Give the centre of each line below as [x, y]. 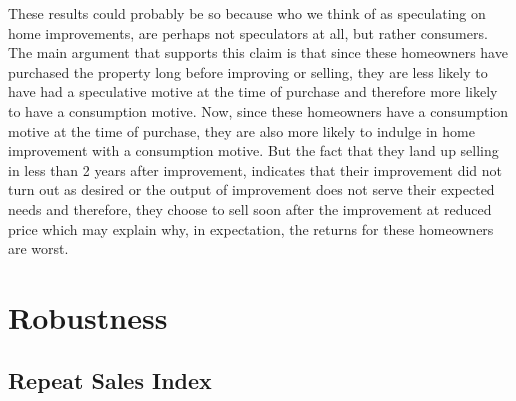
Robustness [88, 316]
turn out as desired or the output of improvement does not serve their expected [251, 189]
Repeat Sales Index [110, 380]
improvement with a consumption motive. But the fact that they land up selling [253, 150]
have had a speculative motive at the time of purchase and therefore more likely [253, 91]
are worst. [38, 248]
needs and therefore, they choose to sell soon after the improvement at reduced [250, 208]
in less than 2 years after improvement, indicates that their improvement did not [255, 169]
